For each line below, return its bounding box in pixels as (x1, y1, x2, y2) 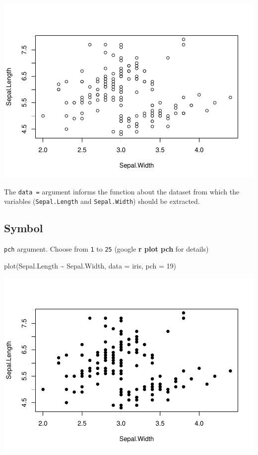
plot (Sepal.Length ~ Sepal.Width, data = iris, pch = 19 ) (4, 260, 176, 271)
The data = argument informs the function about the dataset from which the (4, 186, 240, 196)
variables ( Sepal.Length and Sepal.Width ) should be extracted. (4, 196, 200, 206)
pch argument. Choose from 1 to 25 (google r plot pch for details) (4, 244, 209, 254)
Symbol (4, 220, 43, 236)
